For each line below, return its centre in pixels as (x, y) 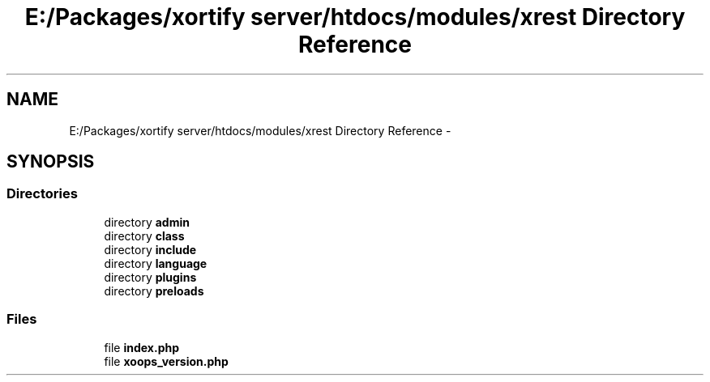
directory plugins (150, 277)
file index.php (142, 347)
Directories (42, 194)
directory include (150, 249)
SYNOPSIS (51, 162)
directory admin (147, 222)
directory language (156, 263)
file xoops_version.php (166, 361)
